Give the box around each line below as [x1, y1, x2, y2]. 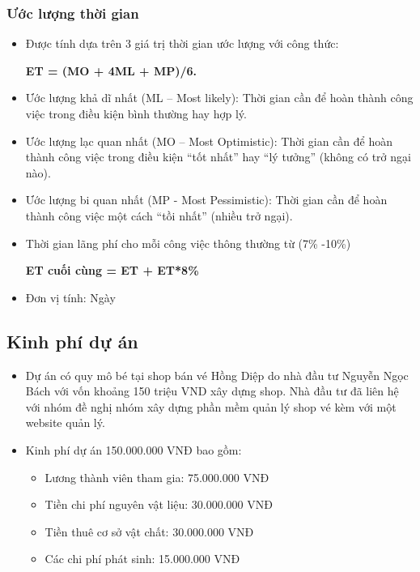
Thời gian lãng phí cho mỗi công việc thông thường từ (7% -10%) [25, 234, 351, 251]
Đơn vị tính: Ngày [25, 288, 116, 305]
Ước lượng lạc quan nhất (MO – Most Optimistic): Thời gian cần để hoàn [25, 132, 393, 149]
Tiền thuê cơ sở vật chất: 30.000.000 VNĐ [45, 523, 254, 540]
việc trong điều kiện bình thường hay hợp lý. [25, 105, 247, 122]
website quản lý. [25, 414, 105, 431]
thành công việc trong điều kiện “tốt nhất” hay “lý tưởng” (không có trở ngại [25, 148, 411, 165]
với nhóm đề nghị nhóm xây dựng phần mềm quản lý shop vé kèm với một [25, 398, 397, 415]
